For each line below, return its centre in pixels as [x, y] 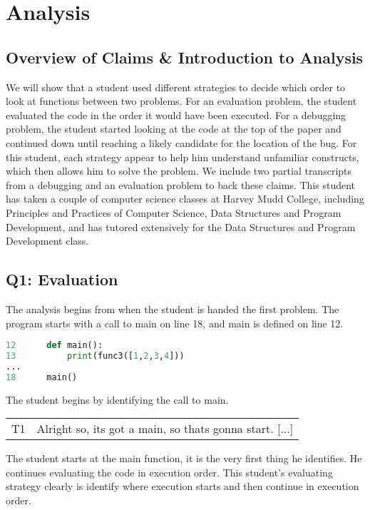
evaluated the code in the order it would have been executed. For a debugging [176, 114]
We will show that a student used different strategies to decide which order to [176, 87]
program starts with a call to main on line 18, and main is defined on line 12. [175, 323]
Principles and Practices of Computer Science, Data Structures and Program [174, 212]
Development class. [47, 241]
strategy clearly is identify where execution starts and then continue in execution [183, 486]
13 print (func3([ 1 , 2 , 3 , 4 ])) [95, 356]
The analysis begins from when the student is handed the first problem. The [173, 308]
